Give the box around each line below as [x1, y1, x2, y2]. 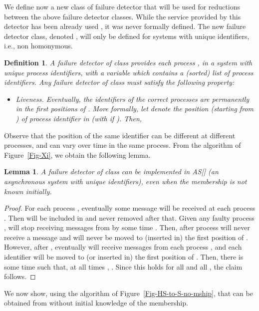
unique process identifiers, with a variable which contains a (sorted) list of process [4, 67, 254, 77]
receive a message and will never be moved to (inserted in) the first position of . [4, 232, 248, 242]
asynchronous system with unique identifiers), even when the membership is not [4, 176, 247, 186]
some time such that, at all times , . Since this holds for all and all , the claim [4, 261, 243, 272]
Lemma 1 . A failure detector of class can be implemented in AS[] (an [4, 166, 219, 177]
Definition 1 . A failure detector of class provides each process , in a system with [4, 57, 253, 67]
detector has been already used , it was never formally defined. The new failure [4, 21, 246, 31]
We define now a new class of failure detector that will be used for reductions [4, 1, 240, 11]
